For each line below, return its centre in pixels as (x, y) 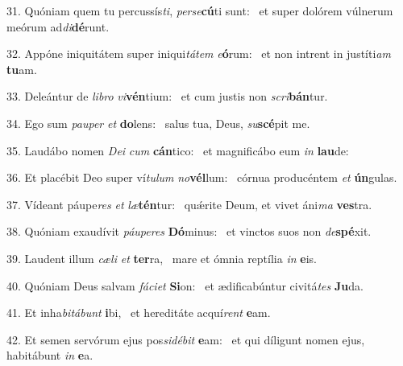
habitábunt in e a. (50, 355)
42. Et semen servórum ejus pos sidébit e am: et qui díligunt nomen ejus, (186, 339)
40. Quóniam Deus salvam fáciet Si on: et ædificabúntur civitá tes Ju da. (185, 285)
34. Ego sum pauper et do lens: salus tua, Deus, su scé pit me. (158, 123)
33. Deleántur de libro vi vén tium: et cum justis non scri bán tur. (167, 96)
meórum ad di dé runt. (58, 26)
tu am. (22, 69)
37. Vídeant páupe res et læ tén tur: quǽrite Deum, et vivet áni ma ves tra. (189, 204)
